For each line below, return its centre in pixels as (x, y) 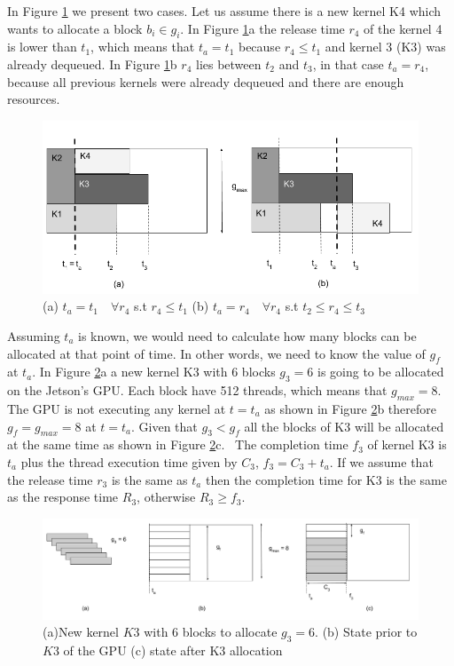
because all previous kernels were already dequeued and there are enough (206, 81)
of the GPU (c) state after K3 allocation (173, 650)
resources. (34, 99)
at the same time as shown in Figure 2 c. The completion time (178, 444)
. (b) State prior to (366, 632)
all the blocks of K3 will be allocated (344, 426)
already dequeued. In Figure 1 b (92, 63)
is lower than (42, 47)
